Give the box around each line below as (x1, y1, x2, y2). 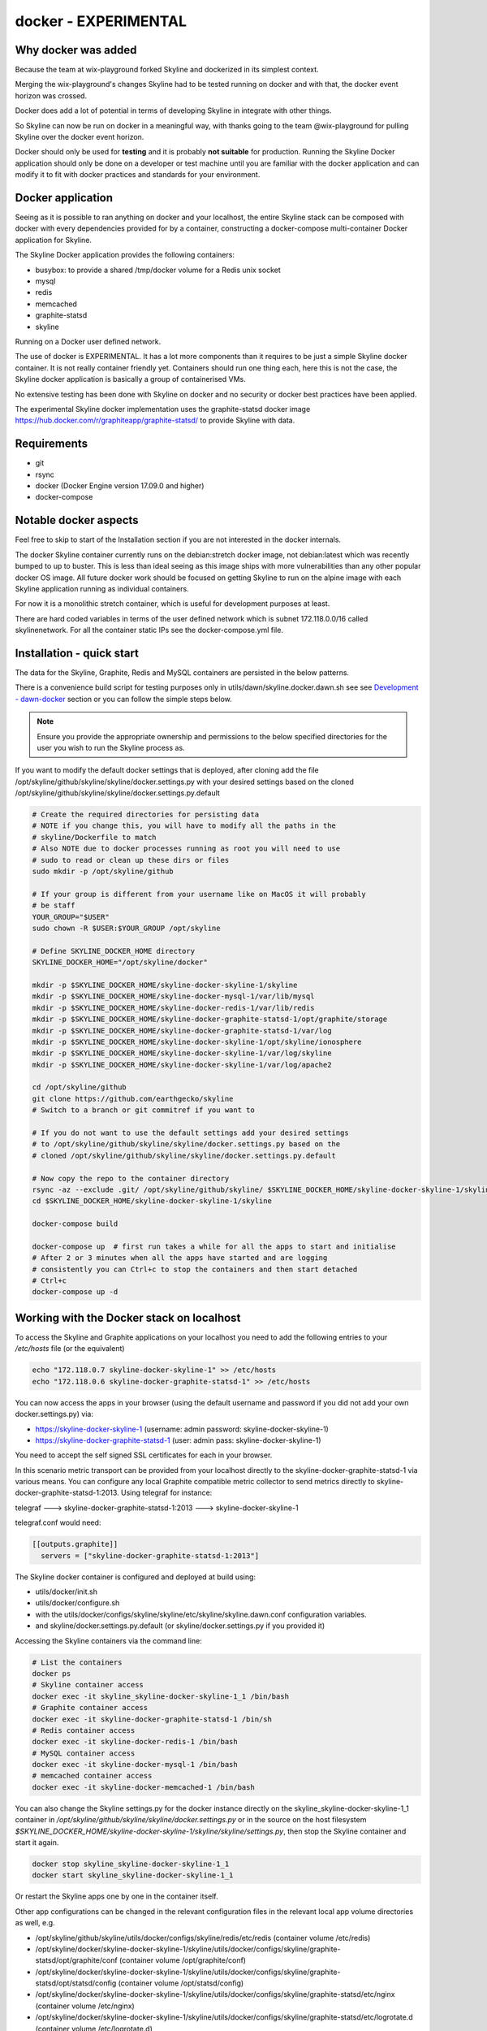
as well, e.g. (15, 1918, 56, 1928)
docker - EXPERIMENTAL (15, 12, 187, 30)
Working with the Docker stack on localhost (15, 1310, 241, 1324)
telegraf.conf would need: (15, 1518, 101, 1527)
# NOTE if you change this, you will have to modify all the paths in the (32, 821, 337, 830)
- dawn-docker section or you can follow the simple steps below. (15, 694, 232, 704)
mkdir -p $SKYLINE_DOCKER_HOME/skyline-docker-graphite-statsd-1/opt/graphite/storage (32, 1015, 388, 1024)
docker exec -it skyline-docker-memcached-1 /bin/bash (32, 1782, 255, 1791)
